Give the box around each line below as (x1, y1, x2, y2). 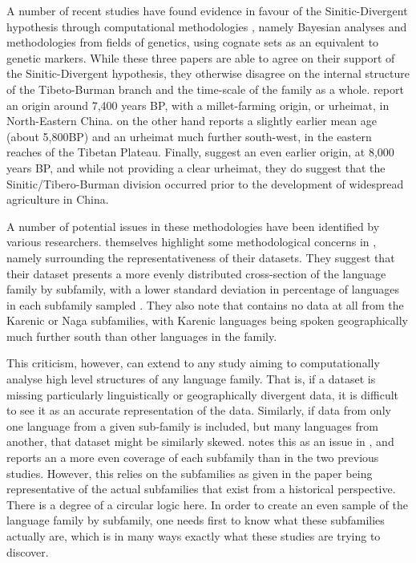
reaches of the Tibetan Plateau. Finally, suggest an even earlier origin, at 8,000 (6, 144, 394, 160)
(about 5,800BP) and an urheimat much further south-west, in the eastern (6, 128, 372, 144)
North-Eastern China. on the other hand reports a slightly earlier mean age (6, 112, 377, 129)
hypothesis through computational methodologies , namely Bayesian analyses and (6, 18, 407, 34)
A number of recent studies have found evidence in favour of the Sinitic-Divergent (6, 2, 408, 18)
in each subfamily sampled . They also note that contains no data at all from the (6, 296, 404, 313)
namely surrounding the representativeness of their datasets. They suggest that (6, 249, 395, 265)
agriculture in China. (6, 191, 109, 208)
